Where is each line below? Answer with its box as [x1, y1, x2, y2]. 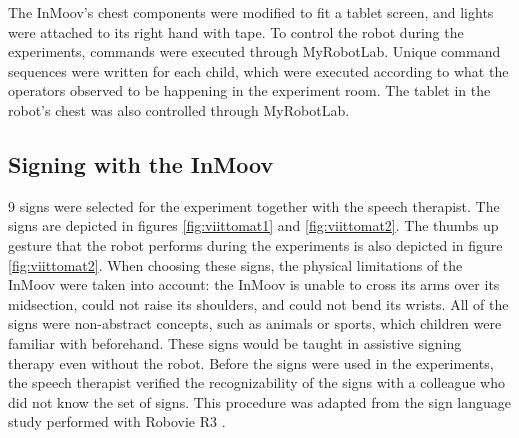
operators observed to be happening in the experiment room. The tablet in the [8, 80, 491, 101]
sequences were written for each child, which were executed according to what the [8, 60, 509, 81]
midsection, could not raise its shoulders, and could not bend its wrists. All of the [8, 293, 509, 314]
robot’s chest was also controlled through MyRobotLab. [8, 99, 350, 120]
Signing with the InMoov [8, 148, 274, 179]
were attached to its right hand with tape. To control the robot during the [8, 21, 464, 42]
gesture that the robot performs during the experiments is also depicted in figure [8, 234, 503, 255]
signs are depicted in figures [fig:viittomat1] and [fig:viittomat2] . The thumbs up [8, 215, 499, 236]
